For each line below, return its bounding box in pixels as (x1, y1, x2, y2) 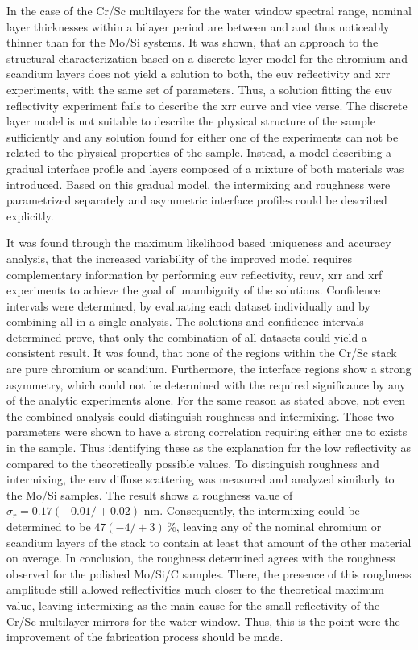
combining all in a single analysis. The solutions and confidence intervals (6, 313, 364, 330)
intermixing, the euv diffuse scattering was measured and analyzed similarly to (6, 471, 395, 488)
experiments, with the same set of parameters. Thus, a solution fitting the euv (6, 80, 392, 97)
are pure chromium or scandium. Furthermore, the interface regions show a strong (6, 360, 412, 377)
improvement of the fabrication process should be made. (6, 628, 283, 645)
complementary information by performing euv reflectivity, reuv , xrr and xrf (6, 265, 383, 282)
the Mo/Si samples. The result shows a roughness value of (6, 486, 293, 503)
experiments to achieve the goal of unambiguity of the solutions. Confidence (6, 282, 381, 298)
